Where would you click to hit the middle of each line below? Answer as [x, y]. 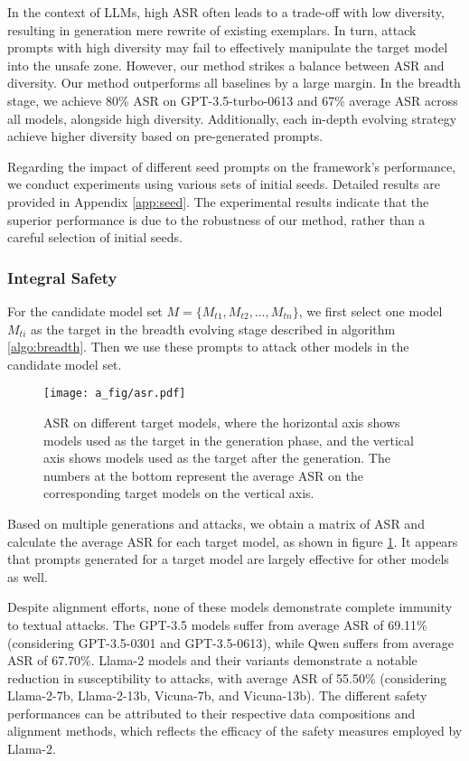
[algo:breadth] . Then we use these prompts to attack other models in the [208, 347]
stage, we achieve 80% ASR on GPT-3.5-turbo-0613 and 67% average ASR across [233, 100]
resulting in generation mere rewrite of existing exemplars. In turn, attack [212, 29]
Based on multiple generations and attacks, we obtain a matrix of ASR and [216, 523]
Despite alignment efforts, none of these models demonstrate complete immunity [230, 607]
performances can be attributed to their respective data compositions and [211, 713]
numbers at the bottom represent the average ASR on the [203, 475]
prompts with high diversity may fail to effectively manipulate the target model [228, 47]
